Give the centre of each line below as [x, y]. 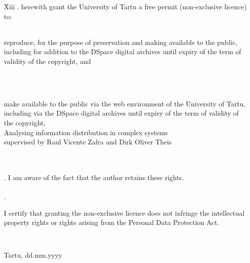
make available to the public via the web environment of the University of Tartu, [125, 103]
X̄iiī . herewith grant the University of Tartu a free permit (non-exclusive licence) [125, 6]
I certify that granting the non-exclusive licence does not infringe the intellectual [124, 212]
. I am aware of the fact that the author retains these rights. [94, 177]
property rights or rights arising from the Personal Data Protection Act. [112, 222]
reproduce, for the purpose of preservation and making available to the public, [121, 42]
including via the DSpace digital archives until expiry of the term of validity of [121, 113]
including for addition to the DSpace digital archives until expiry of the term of [123, 51]
